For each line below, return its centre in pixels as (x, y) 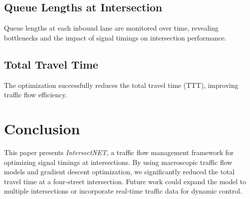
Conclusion (42, 128)
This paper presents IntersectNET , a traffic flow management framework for (119, 152)
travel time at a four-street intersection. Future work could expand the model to (125, 181)
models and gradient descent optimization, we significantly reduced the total (119, 172)
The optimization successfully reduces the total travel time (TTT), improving (121, 85)
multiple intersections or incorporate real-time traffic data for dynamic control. (123, 191)
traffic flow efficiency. (36, 95)
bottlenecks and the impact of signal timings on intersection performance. (115, 37)
